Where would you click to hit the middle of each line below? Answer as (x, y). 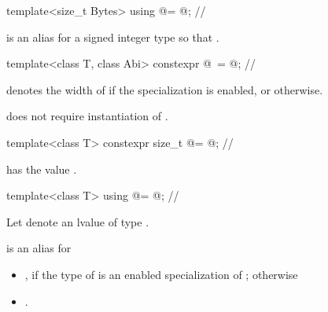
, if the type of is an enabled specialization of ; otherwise (161, 274)
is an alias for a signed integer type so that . (113, 37)
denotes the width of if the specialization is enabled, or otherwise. (165, 89)
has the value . (42, 169)
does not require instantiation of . (87, 116)
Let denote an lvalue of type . (78, 221)
